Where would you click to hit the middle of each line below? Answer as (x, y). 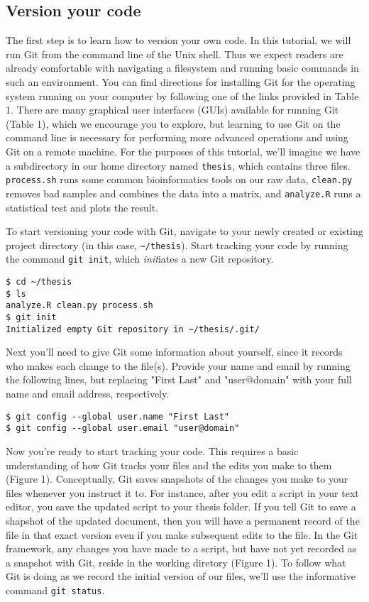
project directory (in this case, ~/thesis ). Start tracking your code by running (177, 245)
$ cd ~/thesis (39, 282)
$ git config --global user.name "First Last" (117, 416)
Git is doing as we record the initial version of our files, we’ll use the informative (181, 576)
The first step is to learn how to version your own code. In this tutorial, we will (178, 40)
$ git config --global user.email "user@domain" (123, 428)
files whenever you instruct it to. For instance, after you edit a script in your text (182, 492)
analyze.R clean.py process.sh (79, 306)
